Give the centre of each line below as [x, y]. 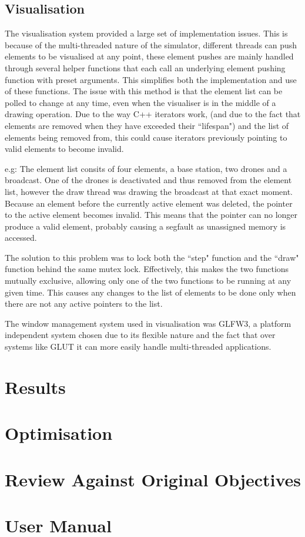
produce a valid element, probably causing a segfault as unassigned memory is [145, 226]
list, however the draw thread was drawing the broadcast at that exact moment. [149, 191]
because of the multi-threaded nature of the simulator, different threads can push [151, 44]
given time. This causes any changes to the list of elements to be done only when [150, 292]
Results [35, 387]
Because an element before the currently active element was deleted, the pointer [149, 203]
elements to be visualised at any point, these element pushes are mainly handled [149, 56]
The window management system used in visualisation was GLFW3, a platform [148, 323]
